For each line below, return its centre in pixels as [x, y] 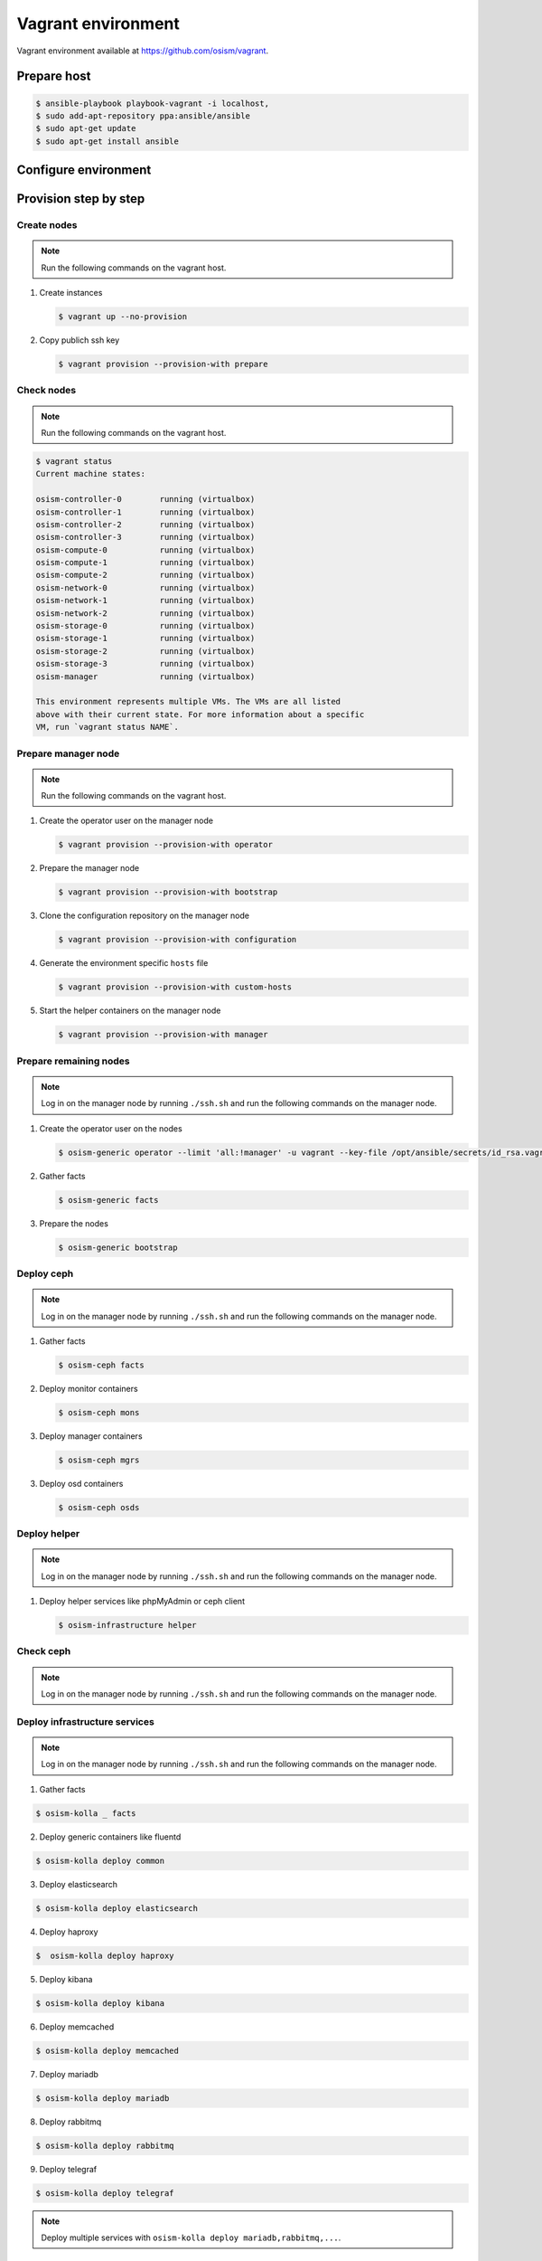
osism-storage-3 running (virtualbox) [145, 664]
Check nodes [47, 391]
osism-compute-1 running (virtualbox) [145, 563]
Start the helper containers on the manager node [130, 1011]
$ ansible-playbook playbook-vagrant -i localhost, [153, 103]
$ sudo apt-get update [86, 128]
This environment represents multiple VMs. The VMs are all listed [188, 702]
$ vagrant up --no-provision [123, 317]
